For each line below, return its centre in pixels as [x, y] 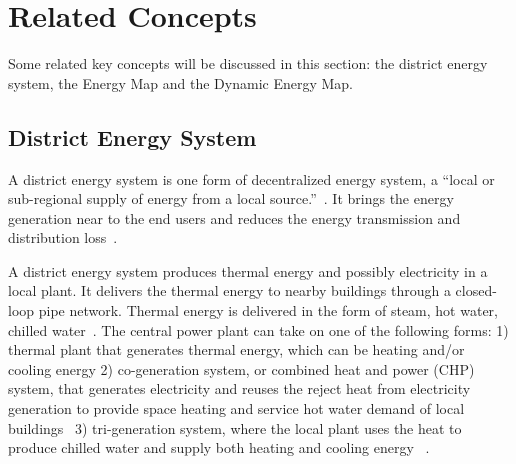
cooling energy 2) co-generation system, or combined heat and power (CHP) [241, 368]
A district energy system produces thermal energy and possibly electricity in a [248, 270]
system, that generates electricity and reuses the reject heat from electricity [239, 388]
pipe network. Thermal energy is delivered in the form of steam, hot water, [268, 310]
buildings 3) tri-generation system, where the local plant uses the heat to [235, 427]
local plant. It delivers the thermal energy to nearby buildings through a [229, 290]
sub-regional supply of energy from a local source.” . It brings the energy [231, 198]
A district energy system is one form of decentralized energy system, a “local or [251, 178]
